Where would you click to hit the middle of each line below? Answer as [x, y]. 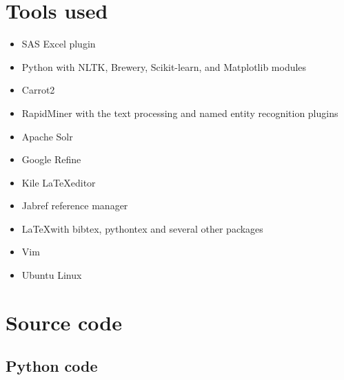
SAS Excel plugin [59, 44]
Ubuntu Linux [52, 275]
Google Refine [51, 159]
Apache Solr [47, 136]
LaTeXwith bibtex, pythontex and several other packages [142, 228]
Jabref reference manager [75, 205]
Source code [64, 322]
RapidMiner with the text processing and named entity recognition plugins [180, 113]
